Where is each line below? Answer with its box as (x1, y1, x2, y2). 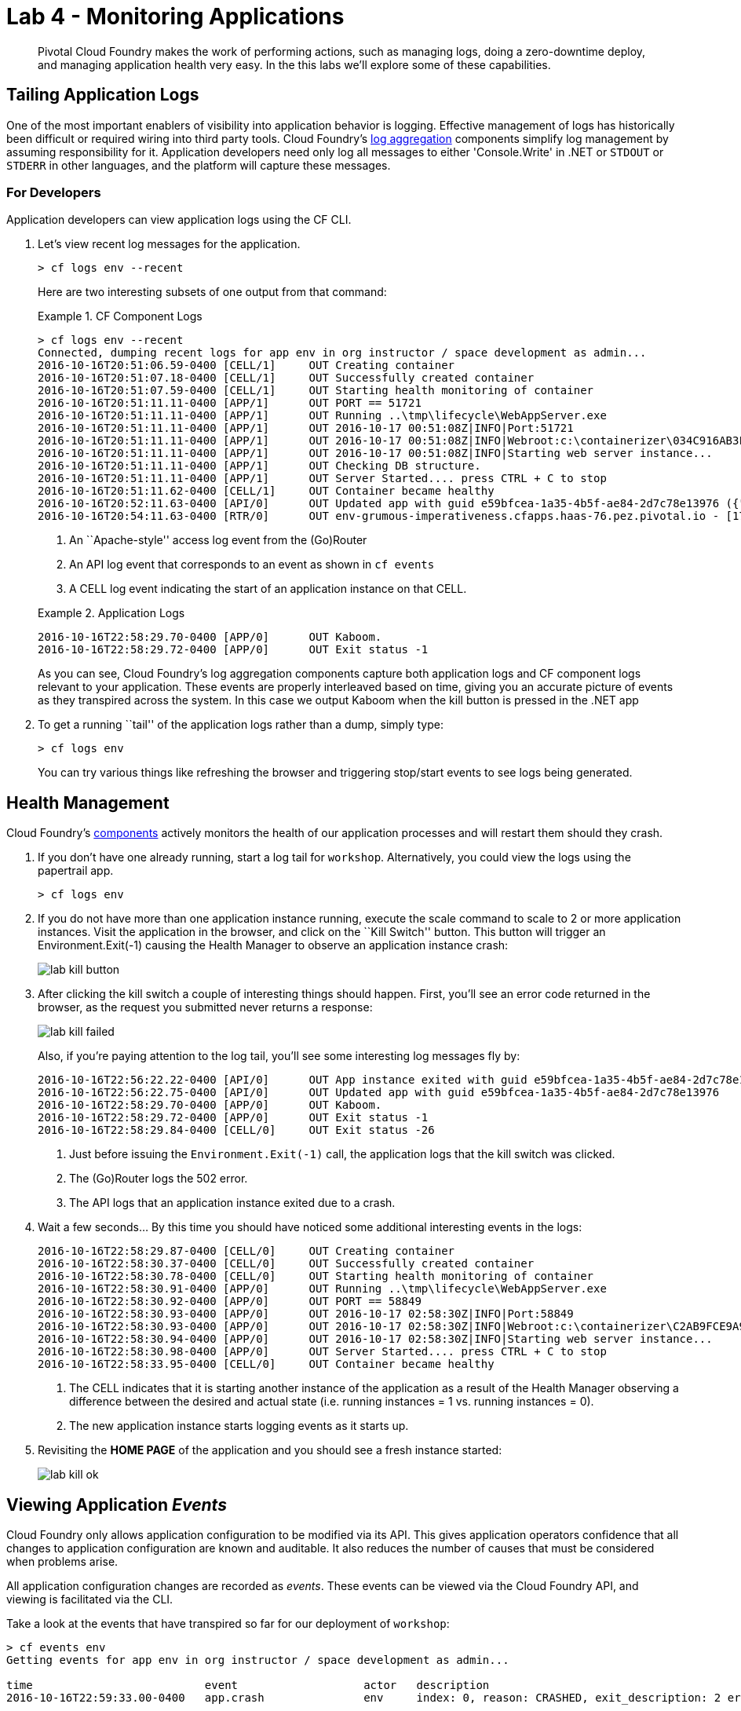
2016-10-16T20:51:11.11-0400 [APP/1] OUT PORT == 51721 (38, 397, 422, 410)
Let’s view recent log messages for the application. (38, 237, 301, 251)
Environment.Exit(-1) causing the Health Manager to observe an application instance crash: (38, 938, 509, 952)
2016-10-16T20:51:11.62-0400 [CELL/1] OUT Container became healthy (38, 484, 495, 498)
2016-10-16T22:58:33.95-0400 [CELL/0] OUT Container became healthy (38, 1358, 495, 1371)
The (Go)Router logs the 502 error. (69, 1172, 248, 1186)
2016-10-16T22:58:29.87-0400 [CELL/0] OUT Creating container (38, 1245, 455, 1258)
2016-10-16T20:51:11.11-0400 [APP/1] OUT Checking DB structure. (38, 459, 481, 473)
